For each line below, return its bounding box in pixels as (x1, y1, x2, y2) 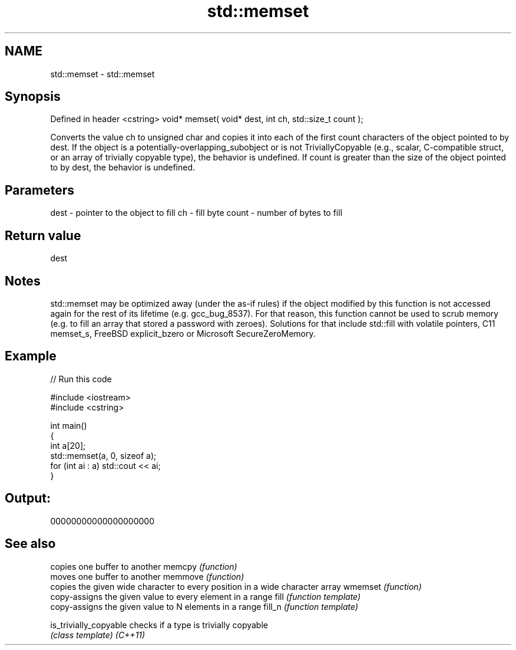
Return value (5, 228, 81, 243)
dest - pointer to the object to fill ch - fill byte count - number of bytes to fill (50, 208, 343, 218)
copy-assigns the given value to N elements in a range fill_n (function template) (50, 601, 359, 612)
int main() (50, 420, 87, 431)
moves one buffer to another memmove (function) (50, 571, 244, 582)
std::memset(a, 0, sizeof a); (50, 450, 157, 461)
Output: (5, 491, 51, 506)
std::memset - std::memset (50, 68, 155, 79)
